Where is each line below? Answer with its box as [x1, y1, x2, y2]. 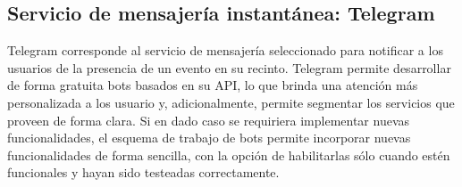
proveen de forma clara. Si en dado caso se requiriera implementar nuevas [7, 110, 410, 129]
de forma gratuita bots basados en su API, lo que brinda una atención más [7, 76, 418, 94]
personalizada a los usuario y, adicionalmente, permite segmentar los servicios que [7, 93, 455, 111]
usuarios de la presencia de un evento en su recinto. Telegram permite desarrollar [7, 58, 451, 77]
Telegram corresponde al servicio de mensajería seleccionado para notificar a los [7, 41, 443, 60]
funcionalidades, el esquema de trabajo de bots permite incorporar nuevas [7, 128, 411, 147]
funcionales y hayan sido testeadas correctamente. [7, 163, 280, 182]
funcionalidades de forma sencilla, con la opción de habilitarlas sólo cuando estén [7, 145, 450, 164]
